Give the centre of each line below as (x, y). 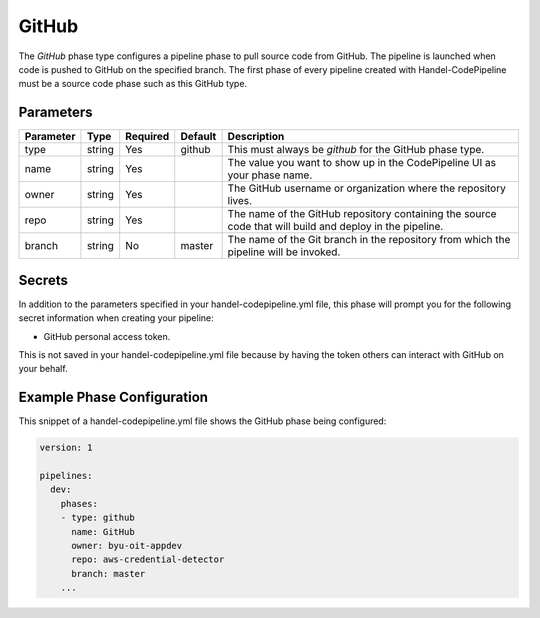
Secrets (43, 280)
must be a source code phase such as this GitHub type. (133, 84)
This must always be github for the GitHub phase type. (356, 150)
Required (147, 137)
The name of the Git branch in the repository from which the (369, 240)
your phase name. (270, 175)
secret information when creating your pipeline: (116, 318)
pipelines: (66, 475)
